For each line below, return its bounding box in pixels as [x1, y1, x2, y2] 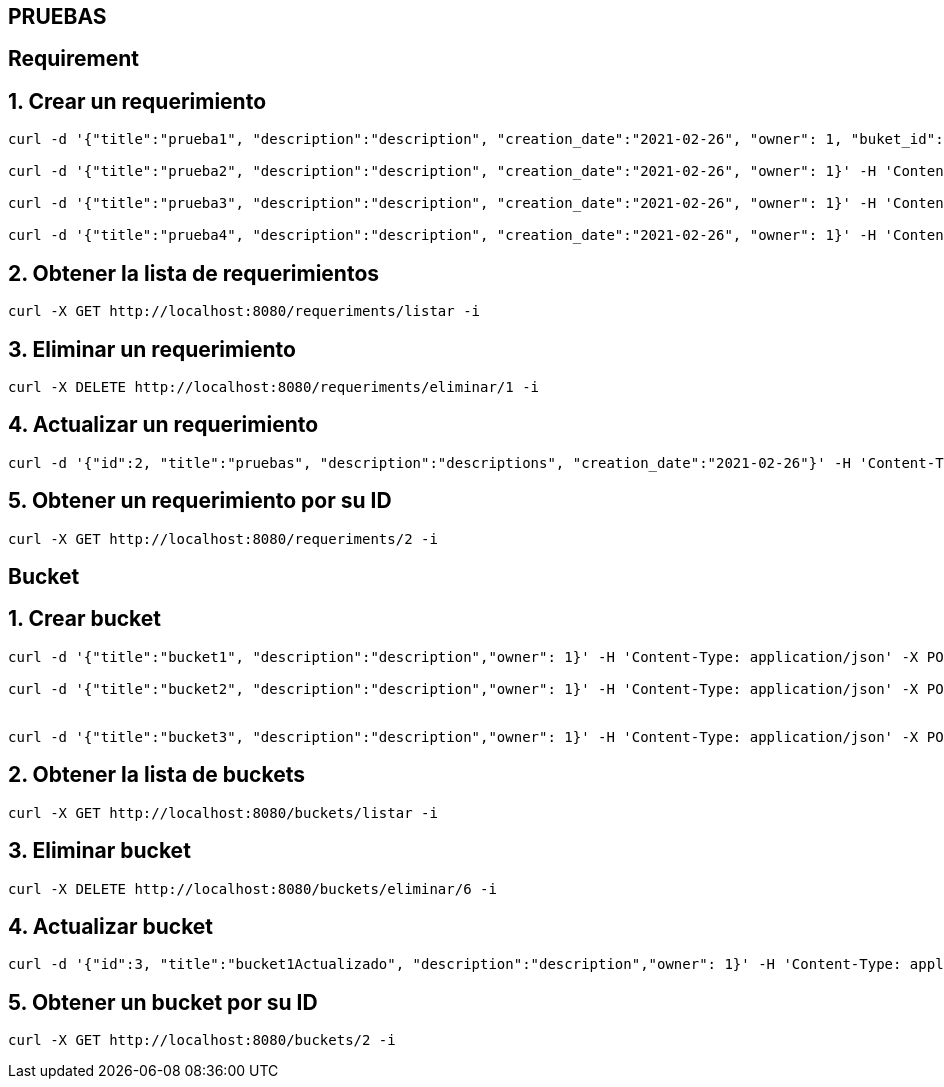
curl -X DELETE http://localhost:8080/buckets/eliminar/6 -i [8, 880, 497, 897]
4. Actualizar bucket [8, 914, 214, 940]
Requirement [8, 46, 140, 72]
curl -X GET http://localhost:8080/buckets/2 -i [8, 1032, 396, 1049]
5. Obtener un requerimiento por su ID [8, 488, 392, 514]
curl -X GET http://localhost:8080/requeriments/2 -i [8, 530, 438, 547]
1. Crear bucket [8, 606, 161, 632]
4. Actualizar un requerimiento [8, 412, 319, 438]
